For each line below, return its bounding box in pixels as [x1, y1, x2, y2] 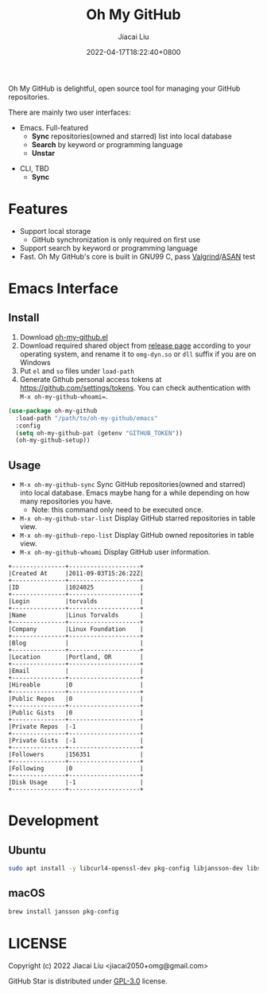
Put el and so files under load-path [19, 366, 135, 376]
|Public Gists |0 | [8, 709, 145, 717]
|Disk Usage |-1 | [8, 778, 145, 787]
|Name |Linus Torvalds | [8, 611, 145, 620]
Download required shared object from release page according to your [19, 341, 252, 350]
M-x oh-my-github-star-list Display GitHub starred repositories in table [19, 513, 256, 523]
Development [8, 812, 99, 830]
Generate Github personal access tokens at [19, 374, 162, 384]
